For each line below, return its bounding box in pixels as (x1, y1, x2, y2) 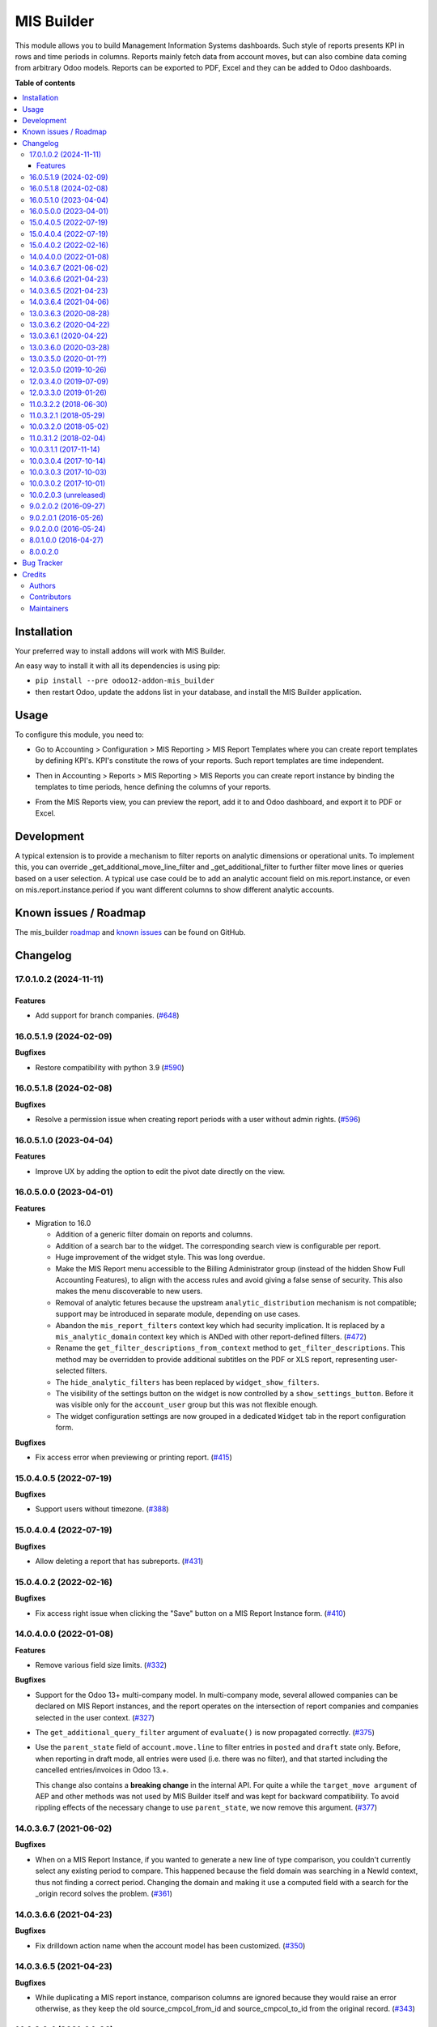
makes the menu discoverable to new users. (55, 1286, 203, 1296)
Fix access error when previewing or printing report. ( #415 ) (35, 1452, 232, 1462)
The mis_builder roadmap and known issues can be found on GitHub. (15, 928, 246, 936)
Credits (22, 569, 47, 579)
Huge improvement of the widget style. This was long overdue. (55, 1253, 265, 1262)
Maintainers (29, 603, 69, 613)
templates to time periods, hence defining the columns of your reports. (35, 782, 271, 792)
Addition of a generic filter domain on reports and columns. (55, 1229, 253, 1240)
